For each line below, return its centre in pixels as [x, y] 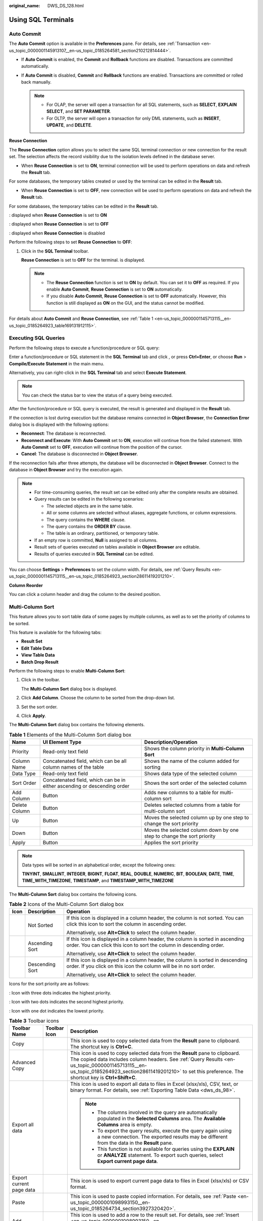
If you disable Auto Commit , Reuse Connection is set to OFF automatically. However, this [136, 296]
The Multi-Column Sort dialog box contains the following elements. [77, 725]
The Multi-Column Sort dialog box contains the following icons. [73, 894]
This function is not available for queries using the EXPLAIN [166, 1149]
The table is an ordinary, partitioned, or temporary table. [103, 533]
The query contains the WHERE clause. [86, 520]
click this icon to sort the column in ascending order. [127, 924]
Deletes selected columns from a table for [192, 805]
